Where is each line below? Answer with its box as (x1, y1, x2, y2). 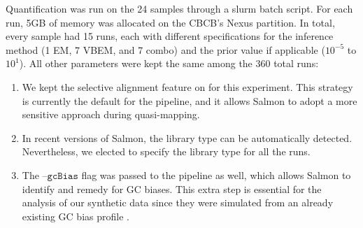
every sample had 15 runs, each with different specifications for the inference (6, 29, 334, 43)
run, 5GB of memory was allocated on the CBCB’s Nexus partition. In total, (6, 15, 335, 29)
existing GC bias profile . (22, 208, 129, 223)
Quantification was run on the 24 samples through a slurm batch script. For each (6, 1, 353, 15)
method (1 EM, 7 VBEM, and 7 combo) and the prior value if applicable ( (6, 42, 325, 57)
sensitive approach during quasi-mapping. (22, 107, 200, 122)
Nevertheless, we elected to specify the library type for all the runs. (22, 144, 311, 159)
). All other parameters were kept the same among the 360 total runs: (19, 56, 319, 71)
